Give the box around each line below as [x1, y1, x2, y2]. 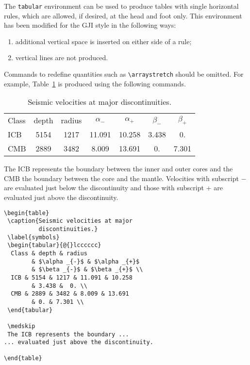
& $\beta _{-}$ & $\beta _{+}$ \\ [32, 266, 143, 273]
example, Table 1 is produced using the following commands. [4, 78, 186, 88]
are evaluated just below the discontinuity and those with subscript [4, 182, 204, 193]
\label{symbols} [7, 233, 60, 241]
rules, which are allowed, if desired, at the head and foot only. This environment [4, 10, 242, 20]
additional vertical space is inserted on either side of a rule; [15, 36, 192, 46]
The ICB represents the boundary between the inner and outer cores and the [4, 164, 233, 174]
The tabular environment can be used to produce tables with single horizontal [4, 1, 239, 11]
